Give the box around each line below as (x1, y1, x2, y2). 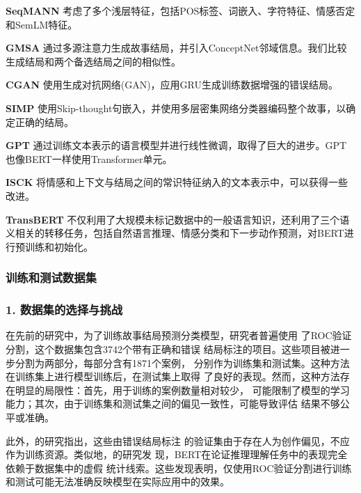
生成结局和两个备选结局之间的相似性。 (6, 54, 181, 68)
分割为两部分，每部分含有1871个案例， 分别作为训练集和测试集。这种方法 (15, 355, 350, 370)
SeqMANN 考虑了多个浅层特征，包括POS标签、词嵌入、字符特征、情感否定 (6, 3, 355, 17)
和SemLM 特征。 (6, 17, 78, 31)
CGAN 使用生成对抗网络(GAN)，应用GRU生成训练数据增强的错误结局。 (6, 77, 339, 92)
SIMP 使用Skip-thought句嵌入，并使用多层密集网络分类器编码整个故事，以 (6, 100, 346, 115)
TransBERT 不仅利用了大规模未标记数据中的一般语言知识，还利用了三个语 (6, 212, 350, 226)
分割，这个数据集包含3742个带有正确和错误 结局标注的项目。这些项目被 (6, 341, 330, 356)
